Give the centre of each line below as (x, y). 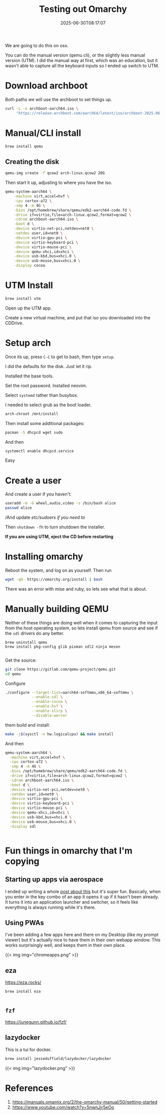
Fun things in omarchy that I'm (69, 850)
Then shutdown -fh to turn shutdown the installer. (55, 527)
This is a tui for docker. (28, 1050)
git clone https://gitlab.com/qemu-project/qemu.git (61, 669)
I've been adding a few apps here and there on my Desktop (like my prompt (82, 935)
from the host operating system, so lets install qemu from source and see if (82, 628)
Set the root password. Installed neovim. (46, 385)
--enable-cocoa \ (49, 702)
